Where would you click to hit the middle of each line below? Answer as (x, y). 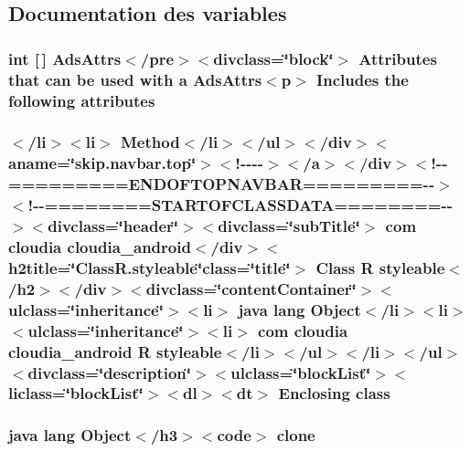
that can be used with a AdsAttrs (135, 79)
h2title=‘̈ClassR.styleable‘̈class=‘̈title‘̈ (150, 267)
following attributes (82, 100)
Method (150, 142)
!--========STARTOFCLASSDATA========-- (240, 205)
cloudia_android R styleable (115, 351)
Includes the (363, 79)
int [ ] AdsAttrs (65, 58)
